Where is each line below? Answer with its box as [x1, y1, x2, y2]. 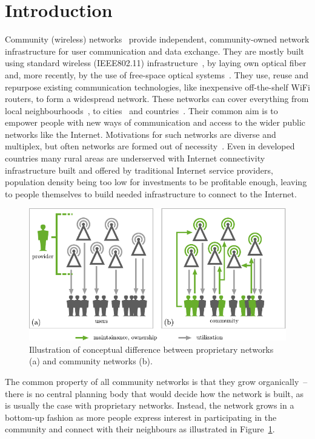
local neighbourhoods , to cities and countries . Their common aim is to [5, 104, 278, 117]
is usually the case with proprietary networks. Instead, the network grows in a [5, 399, 294, 412]
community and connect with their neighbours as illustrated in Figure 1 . [5, 423, 275, 435]
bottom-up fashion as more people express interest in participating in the [5, 410, 277, 423]
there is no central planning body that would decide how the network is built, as [5, 387, 304, 400]
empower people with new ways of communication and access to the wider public [5, 116, 306, 129]
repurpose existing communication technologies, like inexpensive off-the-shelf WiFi [5, 80, 310, 93]
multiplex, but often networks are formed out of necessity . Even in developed [5, 140, 295, 152]
